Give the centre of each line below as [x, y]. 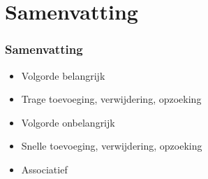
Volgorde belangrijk [63, 75]
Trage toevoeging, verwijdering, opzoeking [111, 99]
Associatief [44, 169]
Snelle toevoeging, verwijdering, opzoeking [112, 146]
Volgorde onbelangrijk [68, 122]
